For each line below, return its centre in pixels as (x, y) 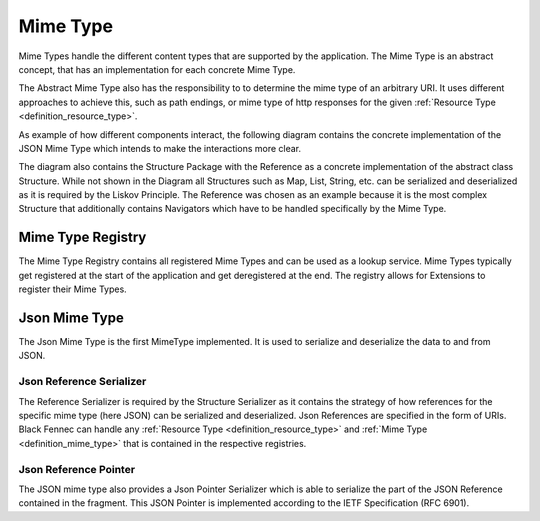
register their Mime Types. (72, 289)
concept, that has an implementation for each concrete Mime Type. (157, 69)
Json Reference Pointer (76, 469)
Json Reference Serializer (82, 382)
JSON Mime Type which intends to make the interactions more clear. (160, 148)
